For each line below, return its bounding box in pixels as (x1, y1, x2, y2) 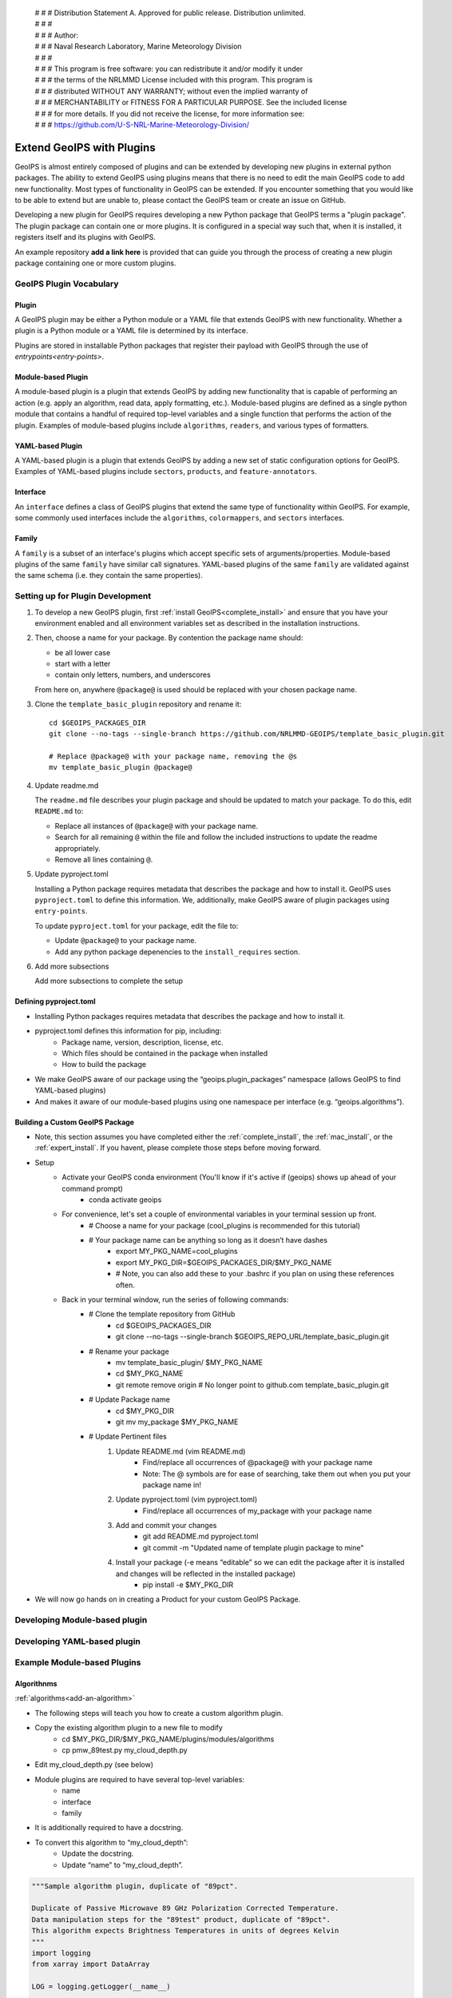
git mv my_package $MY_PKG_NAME (116, 1417, 239, 1427)
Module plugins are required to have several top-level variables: (34, 1774, 245, 1784)
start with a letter (54, 659, 111, 669)
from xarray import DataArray (31, 1960, 150, 1969)
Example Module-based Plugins (14, 1657, 141, 1668)
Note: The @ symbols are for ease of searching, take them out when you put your (142, 1469, 411, 1479)
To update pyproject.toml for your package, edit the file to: (34, 921, 239, 930)
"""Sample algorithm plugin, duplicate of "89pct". (31, 1881, 239, 1890)
